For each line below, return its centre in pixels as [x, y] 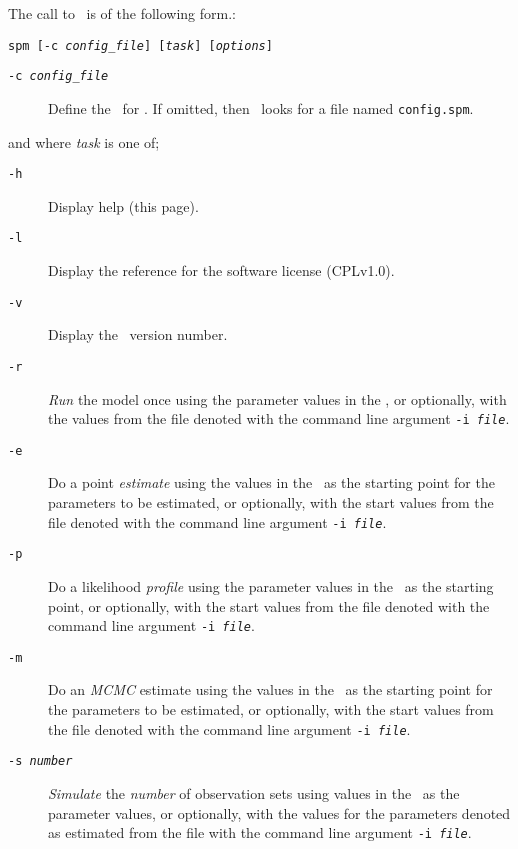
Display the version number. [138, 334]
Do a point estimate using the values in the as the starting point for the [271, 482]
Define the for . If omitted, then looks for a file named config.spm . [261, 107]
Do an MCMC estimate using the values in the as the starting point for [270, 689]
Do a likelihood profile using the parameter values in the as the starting [271, 585]
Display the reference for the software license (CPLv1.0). [221, 270]
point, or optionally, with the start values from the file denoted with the [269, 605]
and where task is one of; [84, 141]
